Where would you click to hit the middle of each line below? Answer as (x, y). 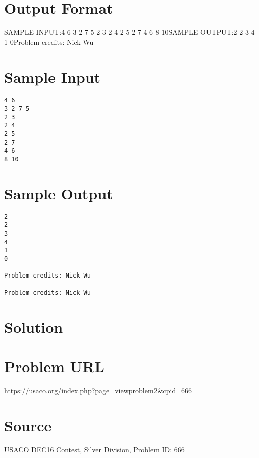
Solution (34, 326)
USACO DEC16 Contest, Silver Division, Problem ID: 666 (94, 449)
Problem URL (54, 366)
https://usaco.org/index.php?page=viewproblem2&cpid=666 (98, 390)
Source (28, 425)
